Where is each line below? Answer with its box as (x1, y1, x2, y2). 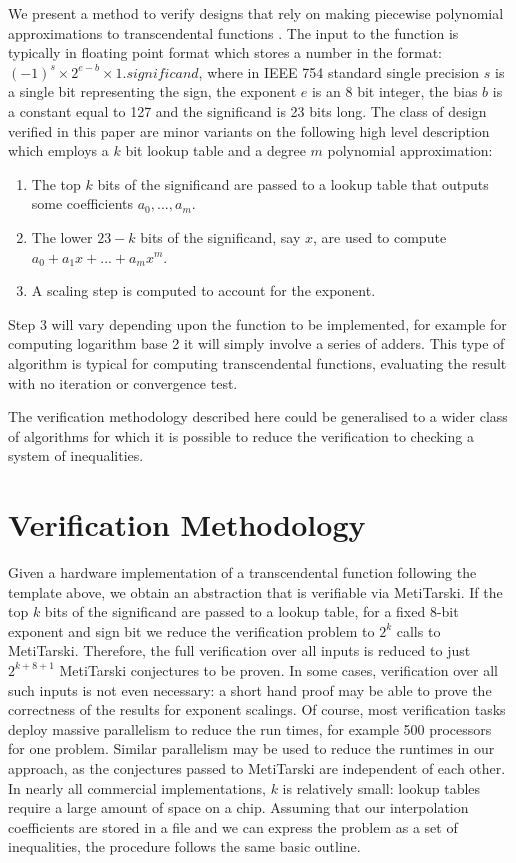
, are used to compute (313, 226, 447, 247)
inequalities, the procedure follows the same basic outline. (8, 836, 361, 857)
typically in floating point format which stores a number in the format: (8, 42, 442, 63)
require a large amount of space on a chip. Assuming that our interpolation (8, 797, 469, 818)
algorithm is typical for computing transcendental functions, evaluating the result (8, 352, 507, 373)
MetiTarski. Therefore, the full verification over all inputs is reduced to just (8, 640, 471, 661)
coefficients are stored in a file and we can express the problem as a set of (8, 816, 458, 837)
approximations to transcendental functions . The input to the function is (8, 22, 459, 43)
